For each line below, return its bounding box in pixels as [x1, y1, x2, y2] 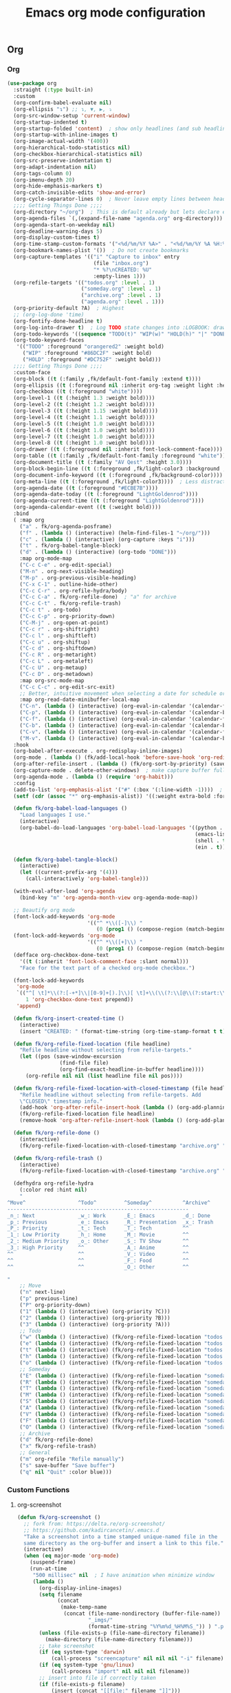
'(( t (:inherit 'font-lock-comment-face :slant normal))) [19, 958, 189, 965]
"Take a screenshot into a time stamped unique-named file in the [23, 1533, 218, 1540]
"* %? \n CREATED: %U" [93, 266, 153, 273]
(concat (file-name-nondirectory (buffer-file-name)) [63, 1610, 221, 1617]
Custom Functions [7, 1484, 70, 1494]
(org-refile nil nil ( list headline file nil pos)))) [25, 1072, 184, 1079]
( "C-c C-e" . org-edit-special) [19, 561, 112, 569]
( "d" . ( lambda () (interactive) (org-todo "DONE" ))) [19, 549, 177, 556]
